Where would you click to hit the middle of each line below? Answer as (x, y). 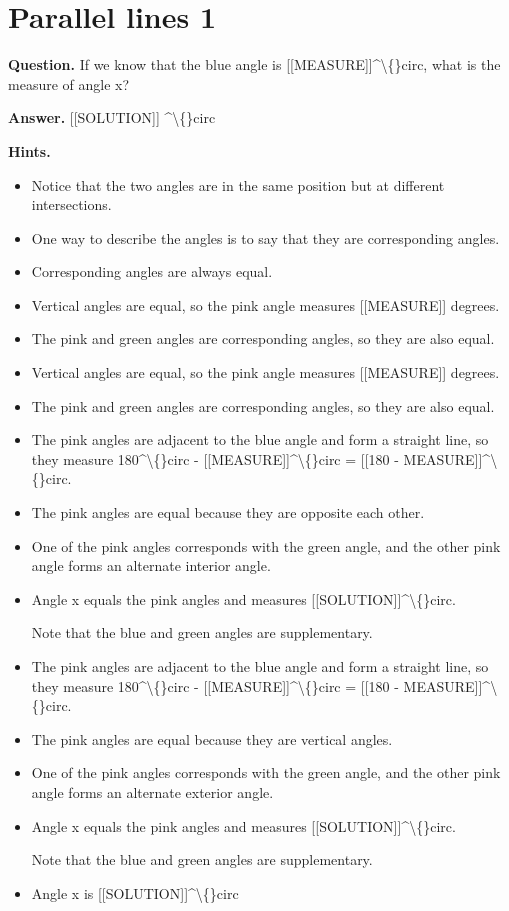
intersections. (71, 204)
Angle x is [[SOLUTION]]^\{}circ (135, 892)
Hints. (29, 150)
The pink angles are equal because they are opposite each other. (228, 512)
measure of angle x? (69, 83)
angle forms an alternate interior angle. (151, 565)
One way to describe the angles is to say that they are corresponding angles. (265, 237)
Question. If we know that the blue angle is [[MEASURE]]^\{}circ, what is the (254, 64)
